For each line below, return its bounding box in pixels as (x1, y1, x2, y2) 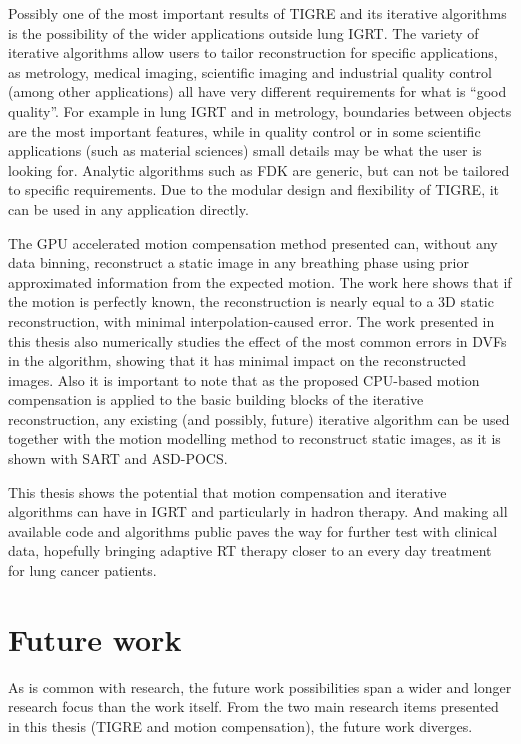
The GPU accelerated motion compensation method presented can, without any (8, 232, 498, 253)
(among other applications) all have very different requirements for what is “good (8, 81, 507, 102)
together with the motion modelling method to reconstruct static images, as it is (8, 428, 501, 449)
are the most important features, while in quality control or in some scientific (8, 120, 481, 141)
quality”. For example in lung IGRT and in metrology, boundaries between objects (8, 100, 512, 121)
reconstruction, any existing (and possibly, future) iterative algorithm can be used (8, 408, 510, 429)
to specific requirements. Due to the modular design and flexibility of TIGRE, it (8, 179, 500, 200)
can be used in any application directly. (8, 198, 249, 219)
